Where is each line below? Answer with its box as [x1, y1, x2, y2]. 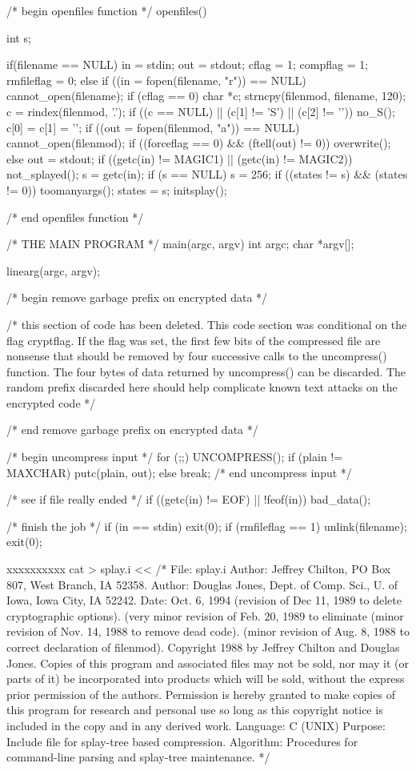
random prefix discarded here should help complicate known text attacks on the [6, 379, 398, 396]
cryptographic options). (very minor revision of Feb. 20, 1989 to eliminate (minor [6, 607, 404, 624]
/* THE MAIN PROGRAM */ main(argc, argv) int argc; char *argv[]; [6, 235, 354, 252]
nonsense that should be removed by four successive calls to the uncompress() [6, 347, 387, 364]
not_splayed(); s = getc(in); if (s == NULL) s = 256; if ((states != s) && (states [6, 166, 408, 183]
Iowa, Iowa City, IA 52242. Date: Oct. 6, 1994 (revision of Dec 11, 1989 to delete [6, 592, 402, 608]
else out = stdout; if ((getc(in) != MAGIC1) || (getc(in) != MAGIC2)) [6, 150, 353, 167]
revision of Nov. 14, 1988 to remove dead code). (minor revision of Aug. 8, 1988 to [6, 623, 410, 640]
